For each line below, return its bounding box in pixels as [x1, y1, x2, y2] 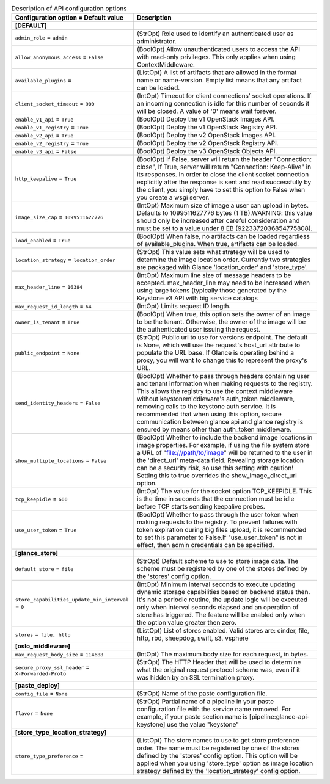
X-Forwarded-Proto [15, 670, 67, 677]
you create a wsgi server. [136, 193, 210, 201]
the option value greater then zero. [136, 619, 237, 627]
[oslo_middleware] [15, 642, 70, 650]
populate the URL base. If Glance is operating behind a [136, 349, 295, 357]
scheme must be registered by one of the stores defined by [136, 565, 308, 573]
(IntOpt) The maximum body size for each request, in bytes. [136, 650, 309, 659]
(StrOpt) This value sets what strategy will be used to [136, 248, 290, 256]
